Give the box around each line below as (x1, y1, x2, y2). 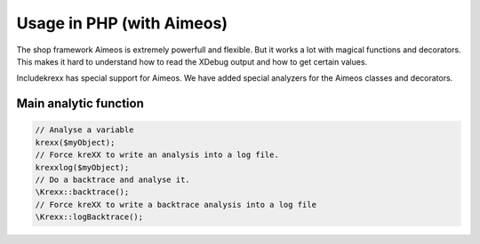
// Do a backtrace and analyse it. (35, 174, 190, 185)
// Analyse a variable (35, 125, 134, 135)
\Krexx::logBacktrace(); (35, 212, 144, 222)
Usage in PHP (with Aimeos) (16, 13, 228, 33)
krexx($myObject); (35, 138, 116, 147)
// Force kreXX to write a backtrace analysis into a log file (35, 200, 317, 209)
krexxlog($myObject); (35, 162, 130, 172)
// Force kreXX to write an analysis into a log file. (35, 150, 279, 160)
